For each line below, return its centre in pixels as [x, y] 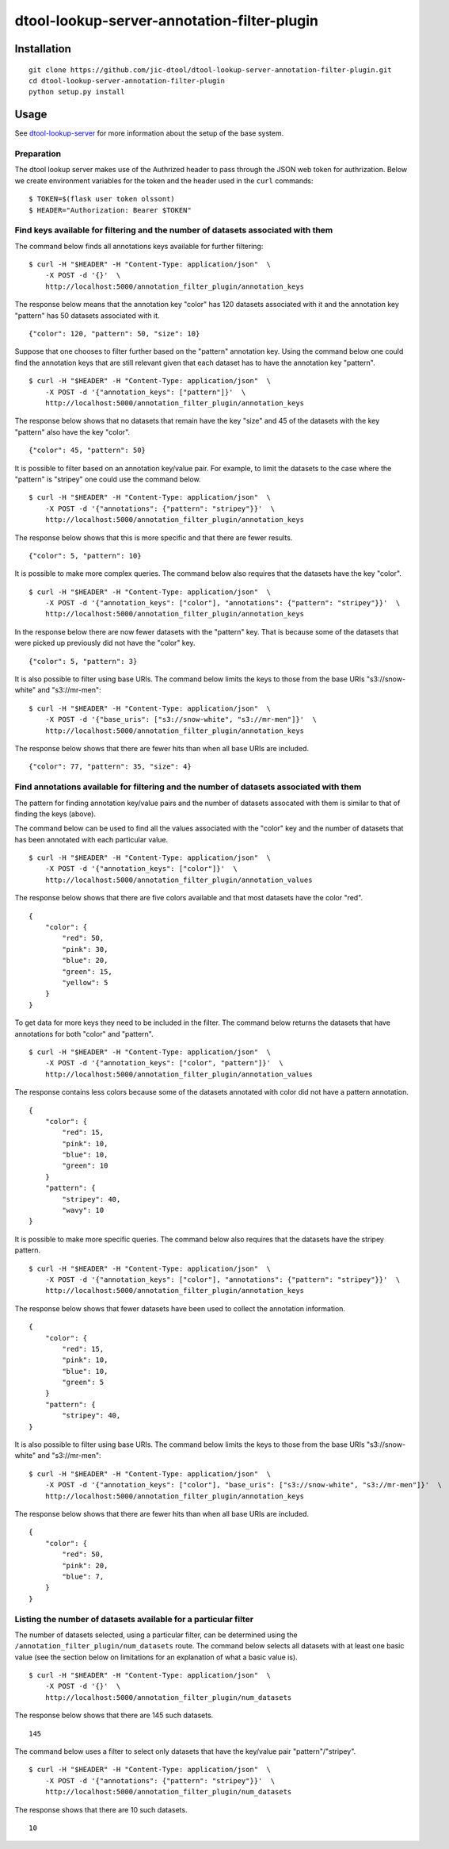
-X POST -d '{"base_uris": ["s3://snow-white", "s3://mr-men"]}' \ [181, 719]
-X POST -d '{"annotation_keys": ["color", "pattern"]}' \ [164, 1063]
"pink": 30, [85, 949]
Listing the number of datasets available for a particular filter [134, 1619]
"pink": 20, [85, 1565]
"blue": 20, [85, 961]
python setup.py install [77, 92]
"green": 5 [83, 1383]
